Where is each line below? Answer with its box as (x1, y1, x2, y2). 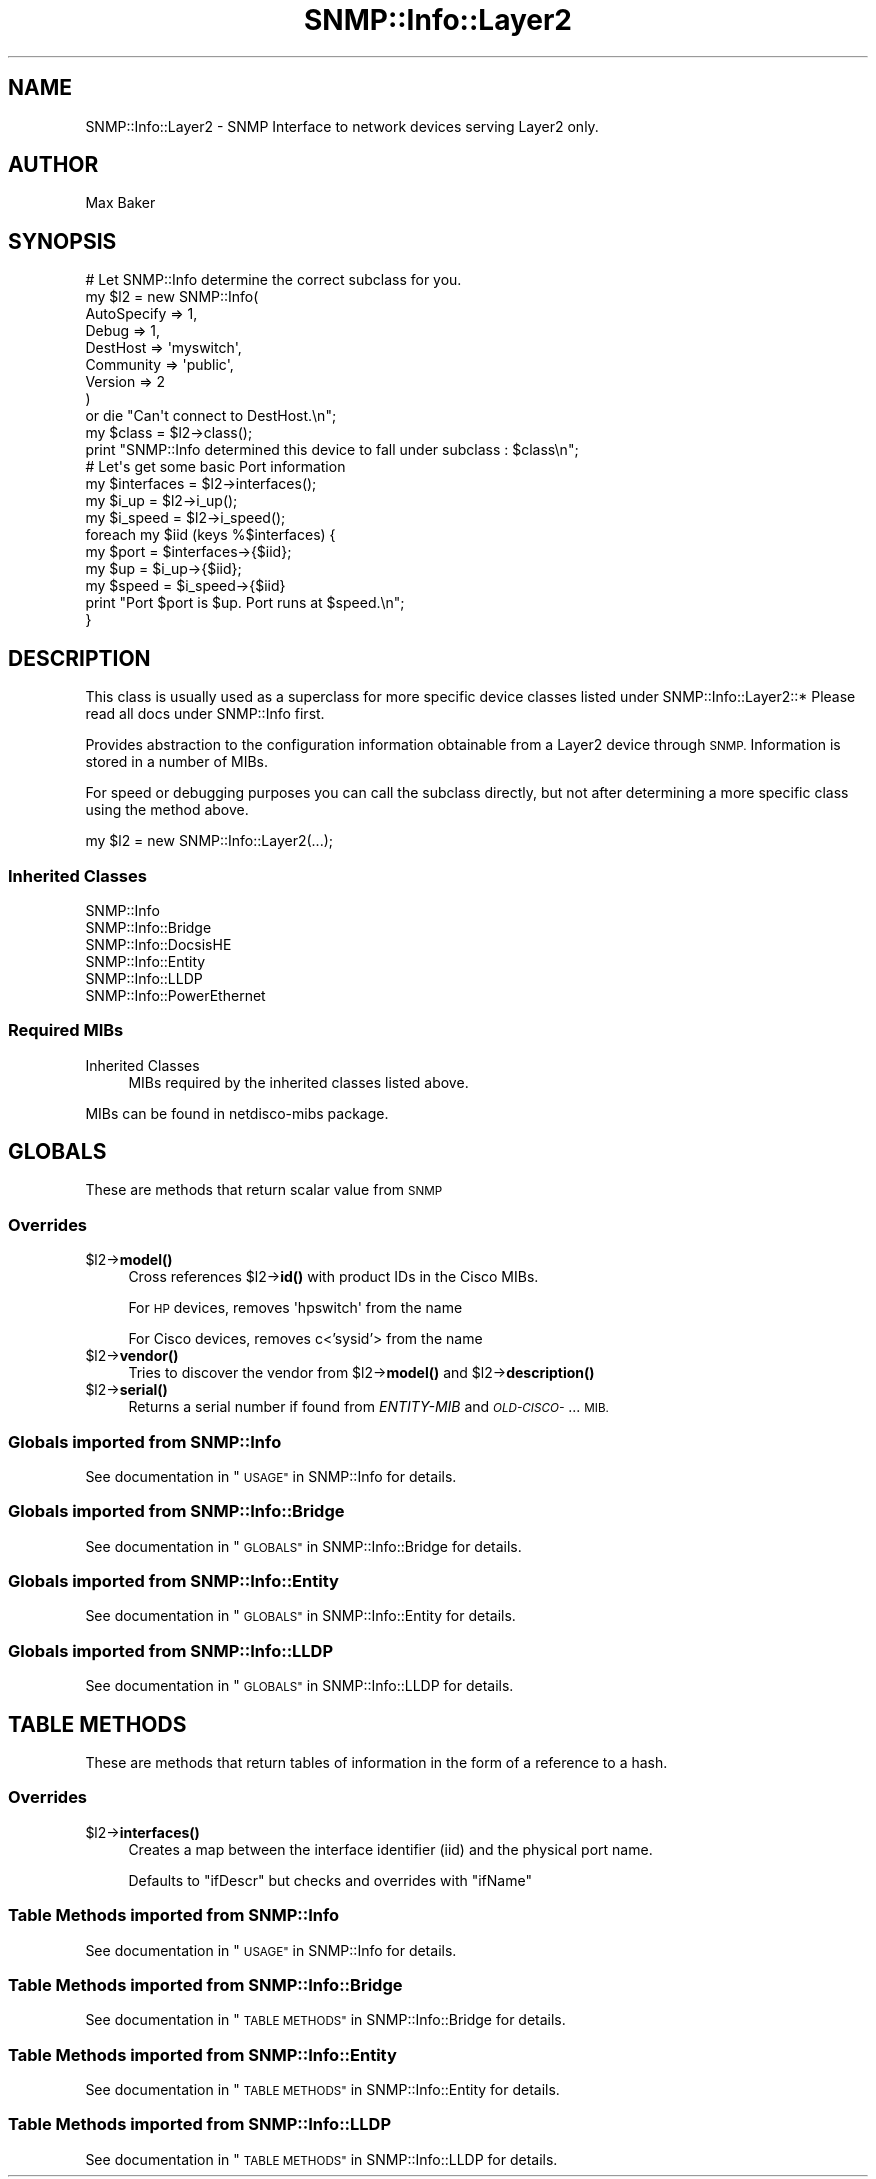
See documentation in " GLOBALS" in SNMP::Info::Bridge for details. (85, 1537, 522, 1555)
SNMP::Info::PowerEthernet (85, 986, 266, 1004)
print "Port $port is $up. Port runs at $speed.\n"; (85, 594, 405, 612)
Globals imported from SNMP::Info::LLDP (8, 1640, 334, 1661)
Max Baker (85, 194, 156, 212)
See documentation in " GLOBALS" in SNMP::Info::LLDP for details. (85, 1677, 514, 1695)
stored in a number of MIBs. (85, 753, 268, 771)
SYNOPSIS (8, 228, 117, 254)
